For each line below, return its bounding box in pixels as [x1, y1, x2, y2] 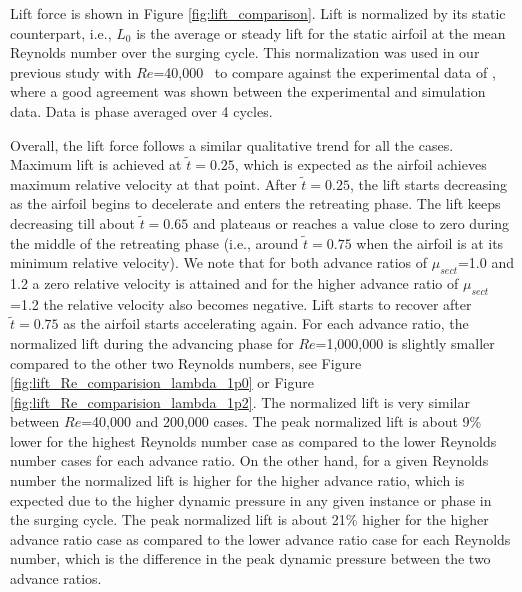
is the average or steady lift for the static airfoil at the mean [136, 22, 506, 43]
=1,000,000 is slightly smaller [315, 332, 495, 353]
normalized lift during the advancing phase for [10, 332, 294, 353]
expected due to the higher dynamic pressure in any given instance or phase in [10, 489, 492, 510]
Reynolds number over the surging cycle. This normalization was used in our [10, 42, 480, 63]
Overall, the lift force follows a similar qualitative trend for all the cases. [10, 134, 454, 155]
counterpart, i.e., [10, 22, 112, 43]
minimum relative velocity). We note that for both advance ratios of [10, 252, 428, 273]
